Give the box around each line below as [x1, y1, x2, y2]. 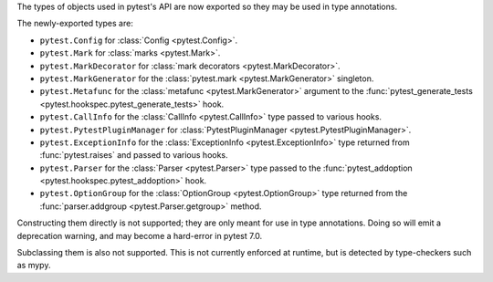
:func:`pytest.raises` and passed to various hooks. [39, 150, 228, 161]
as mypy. [16, 260, 51, 271]
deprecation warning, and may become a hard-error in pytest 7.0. [16, 230, 263, 241]
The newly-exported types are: [16, 18, 134, 29]
